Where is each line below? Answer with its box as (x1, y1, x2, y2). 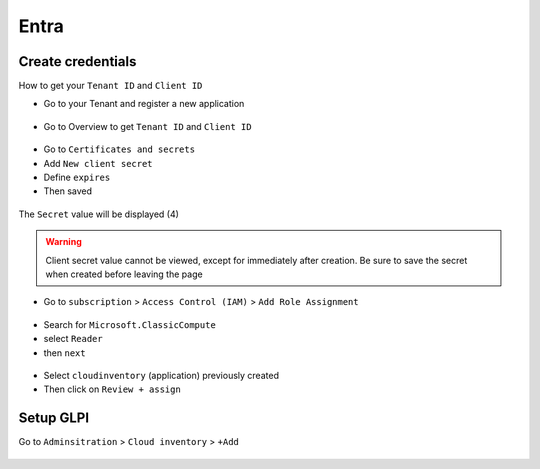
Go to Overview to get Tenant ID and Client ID (43, 120, 252, 132)
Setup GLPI (18, 410, 90, 427)
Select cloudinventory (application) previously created (43, 369, 280, 381)
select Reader (43, 333, 104, 345)
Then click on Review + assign (43, 383, 182, 395)
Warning (45, 236, 82, 248)
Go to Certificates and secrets (43, 143, 195, 155)
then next (43, 346, 86, 359)
